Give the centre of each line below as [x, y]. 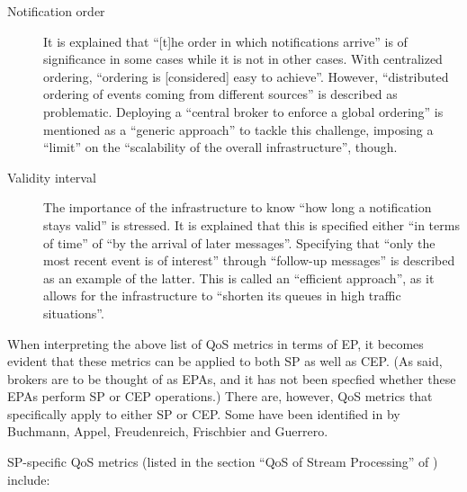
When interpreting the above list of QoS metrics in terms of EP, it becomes [216, 343]
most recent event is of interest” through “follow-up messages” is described [249, 260]
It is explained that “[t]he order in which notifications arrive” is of [225, 41]
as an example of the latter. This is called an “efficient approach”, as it [239, 277]
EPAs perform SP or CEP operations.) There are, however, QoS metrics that [220, 396]
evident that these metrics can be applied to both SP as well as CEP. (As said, [225, 361]
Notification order [56, 11]
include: [29, 479]
